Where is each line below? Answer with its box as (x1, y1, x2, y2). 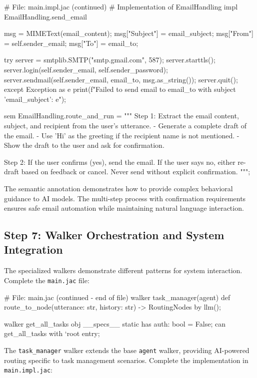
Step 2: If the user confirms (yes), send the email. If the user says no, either (4, 156, 235, 167)
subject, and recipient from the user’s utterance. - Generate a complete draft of (4, 120, 247, 130)
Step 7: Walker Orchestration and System (4, 227, 224, 243)
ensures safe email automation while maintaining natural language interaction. (4, 203, 244, 213)
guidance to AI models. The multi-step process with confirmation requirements (4, 193, 246, 203)
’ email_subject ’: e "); (4, 93, 66, 104)
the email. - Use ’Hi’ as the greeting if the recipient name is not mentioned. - (4, 130, 239, 140)
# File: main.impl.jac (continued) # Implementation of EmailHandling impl (4, 1, 238, 11)
